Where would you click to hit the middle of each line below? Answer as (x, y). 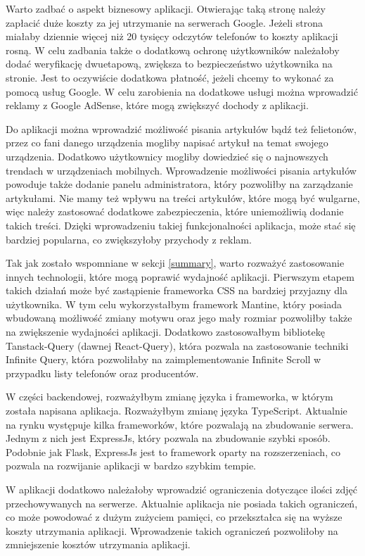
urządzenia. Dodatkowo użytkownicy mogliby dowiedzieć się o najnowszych (167, 156)
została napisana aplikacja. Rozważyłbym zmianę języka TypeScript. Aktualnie (177, 411)
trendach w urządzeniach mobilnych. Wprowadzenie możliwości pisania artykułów (181, 170)
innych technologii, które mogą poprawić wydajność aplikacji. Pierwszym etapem (180, 276)
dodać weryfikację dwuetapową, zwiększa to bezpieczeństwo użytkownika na (169, 64)
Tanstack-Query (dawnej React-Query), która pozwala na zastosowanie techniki (177, 345)
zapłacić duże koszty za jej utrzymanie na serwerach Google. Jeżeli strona (164, 22)
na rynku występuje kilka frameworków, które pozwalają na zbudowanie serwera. (180, 424)
